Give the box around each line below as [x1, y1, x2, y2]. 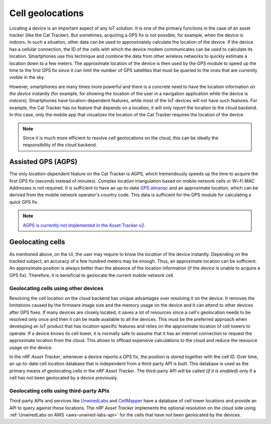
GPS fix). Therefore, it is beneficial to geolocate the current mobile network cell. [9, 272, 175, 278]
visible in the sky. [9, 74, 45, 80]
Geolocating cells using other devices [9, 285, 104, 292]
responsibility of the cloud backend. [23, 142, 97, 148]
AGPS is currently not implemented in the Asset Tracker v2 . [23, 222, 146, 228]
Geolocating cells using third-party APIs [9, 387, 110, 394]
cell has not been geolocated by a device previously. [9, 375, 118, 381]
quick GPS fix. [9, 199, 39, 205]
